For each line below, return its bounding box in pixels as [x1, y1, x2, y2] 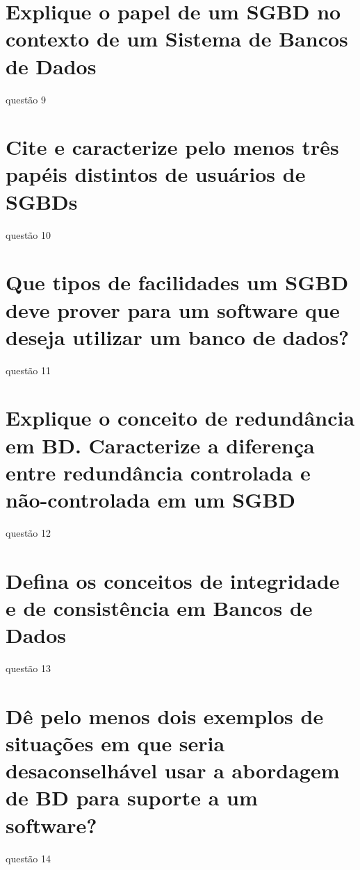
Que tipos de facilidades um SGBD [6, 268, 349, 296]
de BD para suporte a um [6, 783, 258, 812]
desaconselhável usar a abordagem [6, 756, 340, 785]
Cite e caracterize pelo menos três [6, 133, 339, 161]
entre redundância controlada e [6, 458, 311, 486]
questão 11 [6, 362, 51, 377]
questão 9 [6, 92, 47, 106]
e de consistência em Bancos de [6, 593, 313, 621]
